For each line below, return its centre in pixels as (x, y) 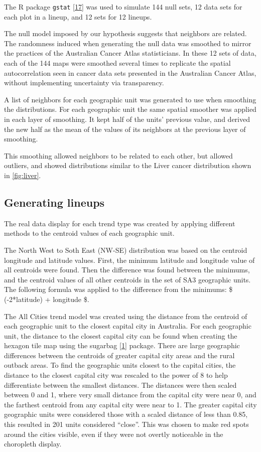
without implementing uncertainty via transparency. (84, 83)
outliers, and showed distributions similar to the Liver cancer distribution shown (128, 165)
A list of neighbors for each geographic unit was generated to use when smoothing (130, 99)
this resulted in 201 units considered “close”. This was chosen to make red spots (126, 424)
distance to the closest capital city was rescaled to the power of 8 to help (116, 375)
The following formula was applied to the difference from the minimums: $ (118, 289)
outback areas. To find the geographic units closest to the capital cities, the (120, 365)
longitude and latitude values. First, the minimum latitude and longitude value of (129, 260)
